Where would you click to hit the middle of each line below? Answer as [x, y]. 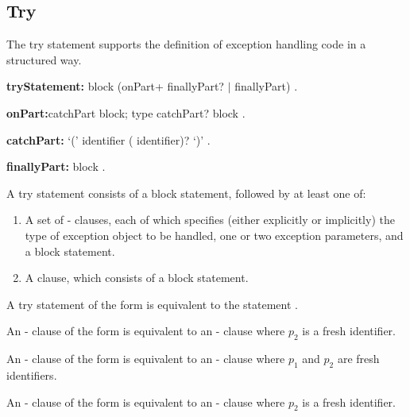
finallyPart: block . [56, 166]
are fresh [358, 359]
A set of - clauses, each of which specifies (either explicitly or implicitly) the [210, 220]
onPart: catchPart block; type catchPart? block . [126, 112]
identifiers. [32, 375]
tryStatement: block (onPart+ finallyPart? [115, 86]
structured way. [44, 59]
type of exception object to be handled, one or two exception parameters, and [214, 235]
